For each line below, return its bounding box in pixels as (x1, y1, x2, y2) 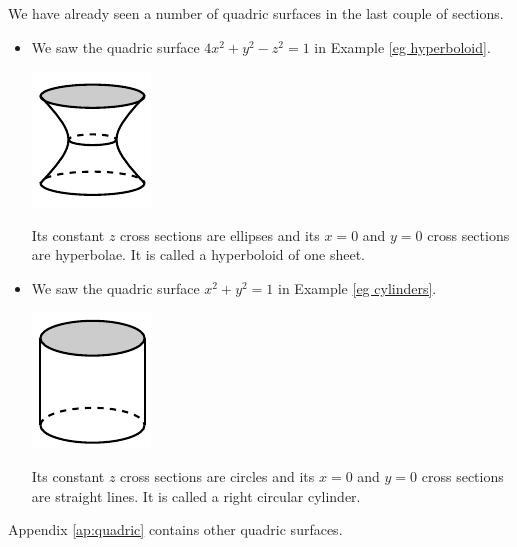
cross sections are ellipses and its (120, 224, 320, 245)
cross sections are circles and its (120, 466, 315, 487)
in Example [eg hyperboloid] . (314, 36, 491, 57)
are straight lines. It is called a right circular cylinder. (31, 485, 361, 506)
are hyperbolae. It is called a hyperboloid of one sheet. (31, 244, 365, 265)
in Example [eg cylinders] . (278, 277, 437, 298)
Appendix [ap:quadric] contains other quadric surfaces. (8, 519, 343, 540)
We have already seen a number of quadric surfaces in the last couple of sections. (8, 3, 504, 23)
